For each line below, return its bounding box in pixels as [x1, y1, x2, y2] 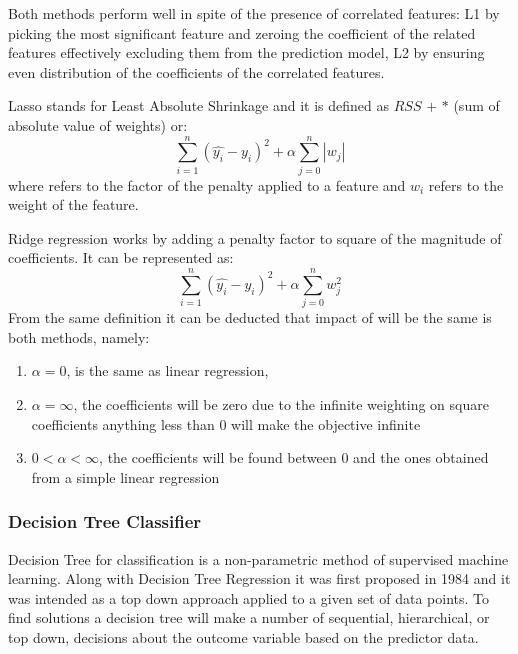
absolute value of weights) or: [8, 114, 188, 135]
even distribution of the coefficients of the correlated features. [8, 61, 385, 82]
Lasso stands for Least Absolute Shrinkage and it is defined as [8, 95, 390, 116]
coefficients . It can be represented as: [8, 247, 234, 268]
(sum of [453, 95, 500, 116]
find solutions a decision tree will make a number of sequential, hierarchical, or [8, 607, 490, 628]
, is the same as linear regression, [66, 360, 269, 381]
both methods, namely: [8, 326, 150, 347]
